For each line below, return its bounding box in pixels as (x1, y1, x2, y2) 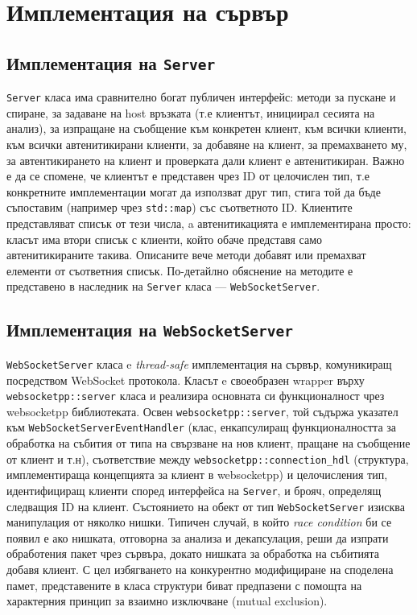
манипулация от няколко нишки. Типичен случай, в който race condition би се (6, 514, 392, 530)
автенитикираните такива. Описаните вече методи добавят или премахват (6, 246, 366, 263)
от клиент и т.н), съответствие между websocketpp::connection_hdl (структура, (6, 450, 409, 467)
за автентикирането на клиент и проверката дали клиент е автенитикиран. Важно (6, 151, 405, 168)
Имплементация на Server (6, 50, 216, 75)
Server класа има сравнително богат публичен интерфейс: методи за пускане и (6, 89, 396, 105)
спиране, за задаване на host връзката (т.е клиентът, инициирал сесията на (6, 104, 375, 121)
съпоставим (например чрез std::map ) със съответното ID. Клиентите (6, 199, 353, 216)
